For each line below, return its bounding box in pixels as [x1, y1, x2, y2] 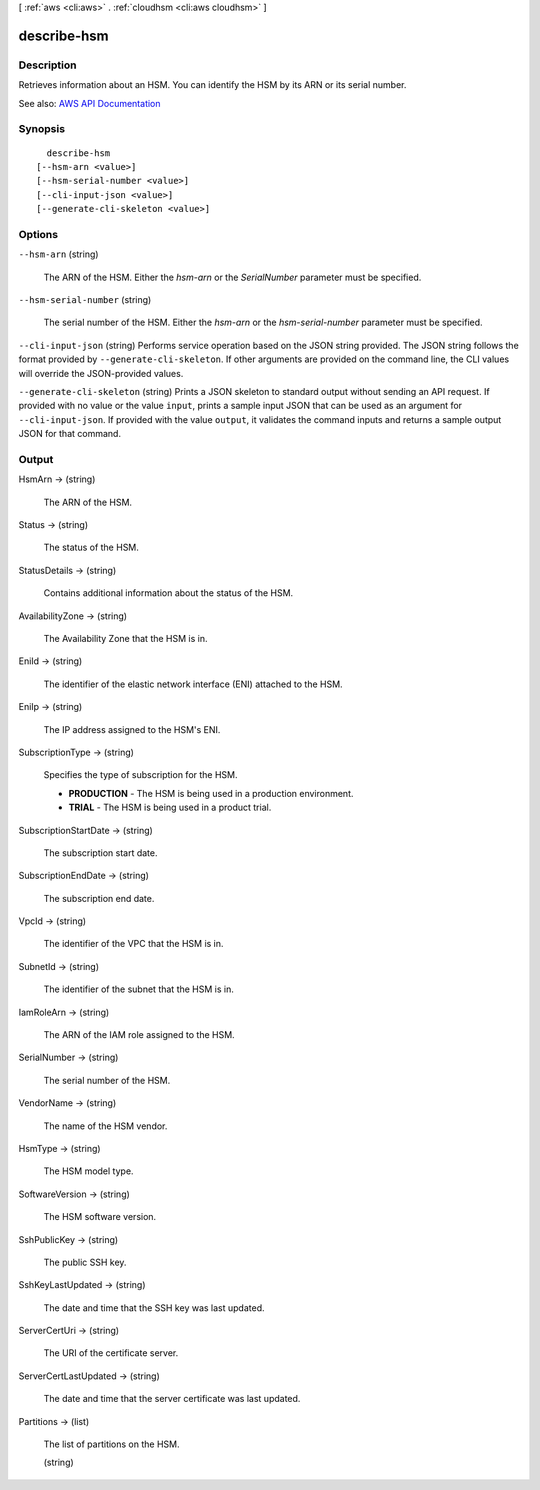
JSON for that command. [18, 428, 122, 440]
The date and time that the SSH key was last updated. [43, 1301, 265, 1314]
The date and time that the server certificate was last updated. [43, 1393, 301, 1405]
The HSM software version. [43, 1211, 157, 1223]
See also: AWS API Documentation [18, 97, 161, 109]
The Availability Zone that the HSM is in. [43, 632, 208, 644]
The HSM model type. [43, 1165, 134, 1177]
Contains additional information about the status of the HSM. [43, 587, 294, 599]
